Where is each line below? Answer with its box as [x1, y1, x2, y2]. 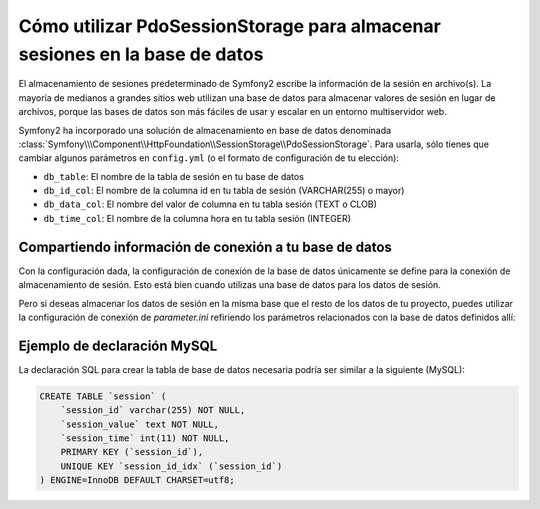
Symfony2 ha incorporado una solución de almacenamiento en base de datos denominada [18, 124, 392, 136]
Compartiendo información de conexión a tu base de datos [18, 238, 392, 255]
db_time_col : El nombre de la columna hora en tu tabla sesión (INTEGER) [43, 212, 352, 224]
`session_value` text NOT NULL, [60, 418, 220, 430]
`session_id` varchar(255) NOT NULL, [60, 405, 246, 416]
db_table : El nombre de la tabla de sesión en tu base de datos [43, 170, 305, 182]
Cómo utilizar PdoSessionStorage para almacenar [18, 15, 442, 37]
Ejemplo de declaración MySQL [18, 337, 218, 354]
